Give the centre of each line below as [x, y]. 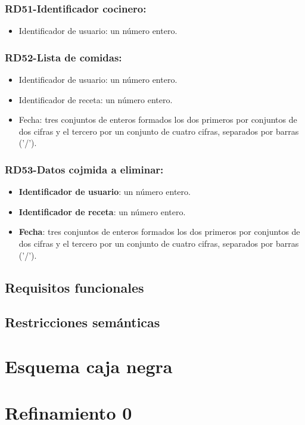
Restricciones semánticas [83, 322]
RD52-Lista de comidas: [63, 57]
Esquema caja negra [89, 366]
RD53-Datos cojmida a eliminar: [84, 169]
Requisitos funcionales [74, 287]
